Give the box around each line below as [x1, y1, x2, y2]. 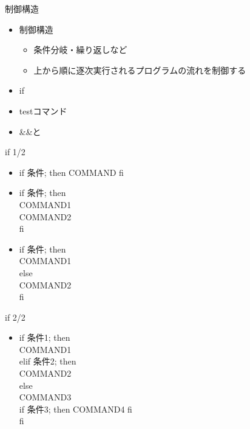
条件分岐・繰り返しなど [33, 43, 127, 56]
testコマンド [19, 104, 67, 117]
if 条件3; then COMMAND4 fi [19, 402, 132, 415]
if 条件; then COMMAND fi [19, 166, 124, 178]
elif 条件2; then [19, 355, 76, 368]
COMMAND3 [19, 391, 72, 403]
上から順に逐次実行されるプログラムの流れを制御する [33, 63, 246, 76]
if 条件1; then [19, 331, 70, 344]
